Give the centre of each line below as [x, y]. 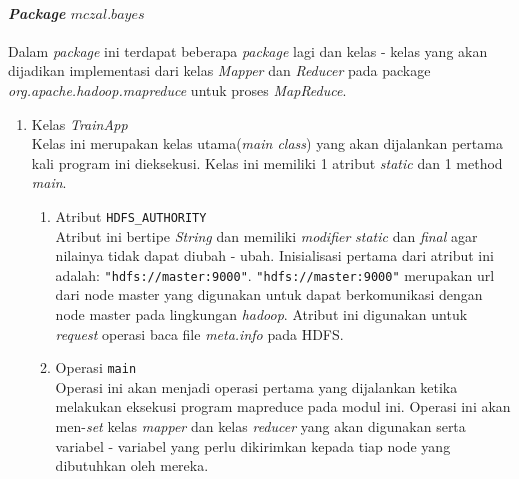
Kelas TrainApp [79, 123]
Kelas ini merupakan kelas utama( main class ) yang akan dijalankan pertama [267, 143]
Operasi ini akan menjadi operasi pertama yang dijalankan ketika [256, 386]
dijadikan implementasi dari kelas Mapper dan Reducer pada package [219, 70]
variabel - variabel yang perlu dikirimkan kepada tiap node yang [253, 445]
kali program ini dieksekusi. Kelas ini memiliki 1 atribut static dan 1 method [267, 162]
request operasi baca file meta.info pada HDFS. [199, 333]
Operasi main [96, 367]
